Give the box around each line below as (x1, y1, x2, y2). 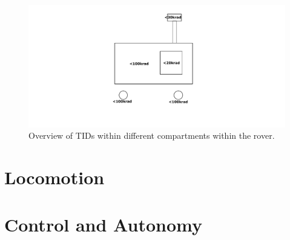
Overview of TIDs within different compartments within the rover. (28, 129, 275, 142)
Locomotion (4, 165, 105, 190)
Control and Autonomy (4, 212, 202, 237)
